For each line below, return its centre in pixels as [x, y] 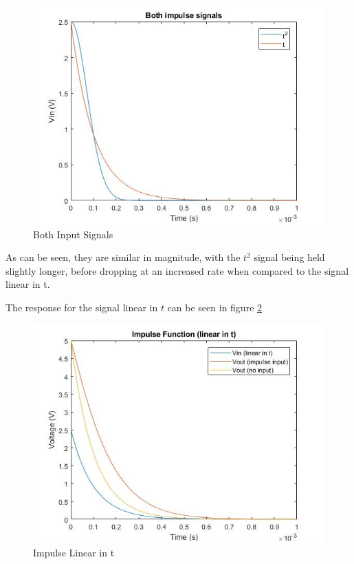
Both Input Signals [73, 234]
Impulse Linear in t [74, 553]
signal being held [289, 257]
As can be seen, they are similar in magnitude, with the [123, 257]
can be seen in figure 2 [215, 307]
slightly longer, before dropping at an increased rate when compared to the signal [177, 270]
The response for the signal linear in [82, 307]
